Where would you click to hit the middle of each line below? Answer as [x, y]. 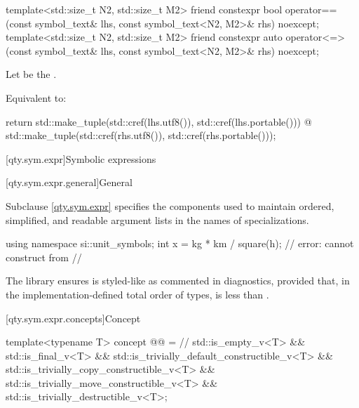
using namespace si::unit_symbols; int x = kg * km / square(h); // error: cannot [180, 243]
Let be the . [31, 74]
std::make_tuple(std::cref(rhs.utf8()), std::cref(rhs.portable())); [141, 135]
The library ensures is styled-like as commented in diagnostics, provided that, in [178, 281]
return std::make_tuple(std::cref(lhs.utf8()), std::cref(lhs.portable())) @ [159, 121]
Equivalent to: [36, 97]
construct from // [44, 257]
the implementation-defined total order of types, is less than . [137, 294]
